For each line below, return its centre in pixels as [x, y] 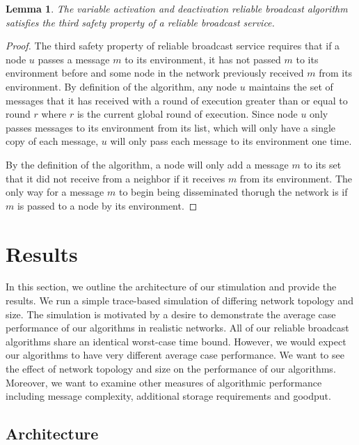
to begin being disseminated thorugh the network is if [233, 192]
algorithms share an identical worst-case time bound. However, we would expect [176, 341]
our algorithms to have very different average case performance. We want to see [175, 355]
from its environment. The [296, 178]
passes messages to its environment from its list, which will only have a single [171, 127]
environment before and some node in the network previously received [155, 73]
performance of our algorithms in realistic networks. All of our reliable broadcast [177, 328]
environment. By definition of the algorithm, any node [121, 86]
